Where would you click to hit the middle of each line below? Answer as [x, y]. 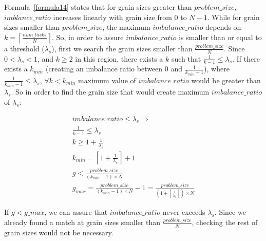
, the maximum [126, 27]
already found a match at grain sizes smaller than [82, 222]
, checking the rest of [225, 222]
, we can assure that [76, 212]
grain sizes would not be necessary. [59, 232]
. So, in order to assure [88, 37]
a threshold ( [24, 48]
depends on [223, 27]
